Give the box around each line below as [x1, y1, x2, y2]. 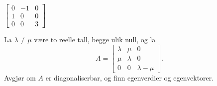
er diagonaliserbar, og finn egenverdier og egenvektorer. [45, 72, 214, 83]
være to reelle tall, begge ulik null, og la [34, 34, 156, 45]
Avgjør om [4, 72, 36, 83]
